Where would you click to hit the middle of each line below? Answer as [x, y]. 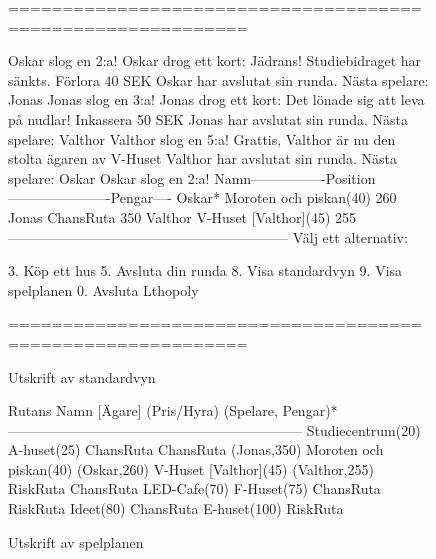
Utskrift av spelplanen [76, 541]
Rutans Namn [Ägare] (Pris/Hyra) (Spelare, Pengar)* [173, 410]
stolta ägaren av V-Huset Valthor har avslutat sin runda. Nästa [203, 158]
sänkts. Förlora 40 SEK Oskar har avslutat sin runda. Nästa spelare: [218, 79]
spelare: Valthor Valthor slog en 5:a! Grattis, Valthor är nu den [202, 138]
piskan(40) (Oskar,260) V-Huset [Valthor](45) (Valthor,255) [191, 468]
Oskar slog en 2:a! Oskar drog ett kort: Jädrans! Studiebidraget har [215, 60]
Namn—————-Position [295, 177]
